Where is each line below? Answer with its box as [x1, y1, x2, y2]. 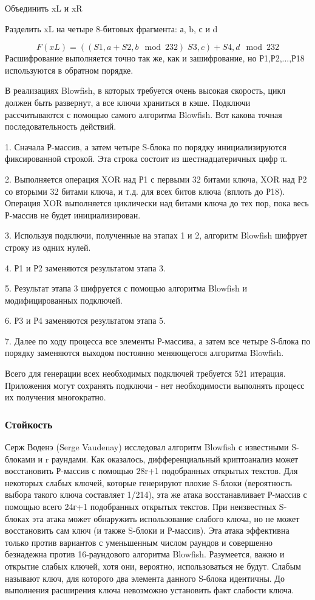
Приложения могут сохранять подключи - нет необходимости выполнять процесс [5, 378, 305, 391]
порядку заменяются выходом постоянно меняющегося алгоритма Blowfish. [5, 346, 284, 359]
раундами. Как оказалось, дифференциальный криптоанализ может [51, 452, 299, 465]
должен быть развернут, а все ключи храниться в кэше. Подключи [5, 96, 251, 108]
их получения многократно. [5, 391, 106, 403]
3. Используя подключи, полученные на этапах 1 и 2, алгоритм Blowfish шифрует [5, 229, 308, 242]
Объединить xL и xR [5, 2, 83, 14]
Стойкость [5, 416, 53, 431]
